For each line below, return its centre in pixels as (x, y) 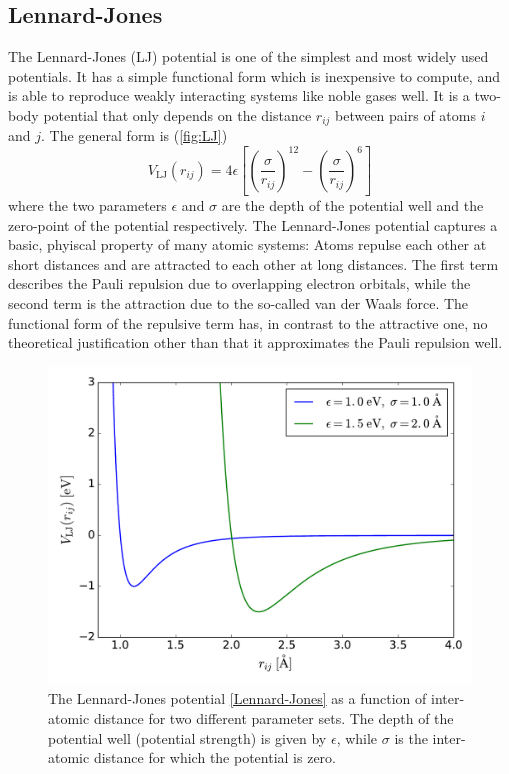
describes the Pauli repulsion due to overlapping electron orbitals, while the (239, 283)
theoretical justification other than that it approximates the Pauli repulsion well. (255, 342)
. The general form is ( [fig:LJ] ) (134, 135)
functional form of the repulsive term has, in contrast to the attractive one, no (248, 322)
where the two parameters (87, 205)
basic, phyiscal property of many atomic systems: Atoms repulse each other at (247, 244)
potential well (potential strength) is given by (187, 737)
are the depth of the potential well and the (352, 205)
